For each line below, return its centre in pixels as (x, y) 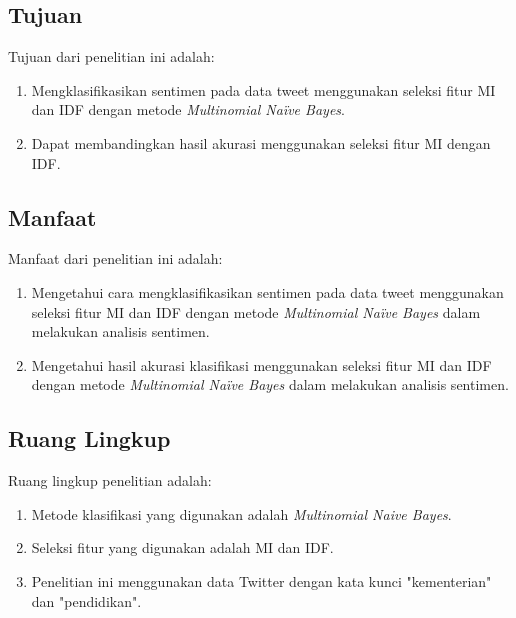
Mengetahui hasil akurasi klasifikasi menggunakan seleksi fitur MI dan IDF (261, 364)
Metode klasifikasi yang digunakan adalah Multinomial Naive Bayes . (241, 513)
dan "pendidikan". (86, 600)
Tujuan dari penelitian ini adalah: (111, 56)
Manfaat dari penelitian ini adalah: (115, 258)
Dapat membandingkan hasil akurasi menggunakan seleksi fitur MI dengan (261, 142)
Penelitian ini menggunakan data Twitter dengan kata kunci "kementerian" (261, 580)
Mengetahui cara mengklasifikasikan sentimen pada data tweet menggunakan (267, 291)
